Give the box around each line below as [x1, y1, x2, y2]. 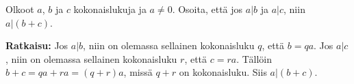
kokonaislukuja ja [73, 2, 147, 16]
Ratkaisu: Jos [5, 38, 68, 53]
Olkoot [5, 2, 34, 16]
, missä [123, 65, 153, 79]
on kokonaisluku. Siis [179, 65, 267, 79]
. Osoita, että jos [172, 2, 243, 16]
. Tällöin [236, 51, 272, 66]
